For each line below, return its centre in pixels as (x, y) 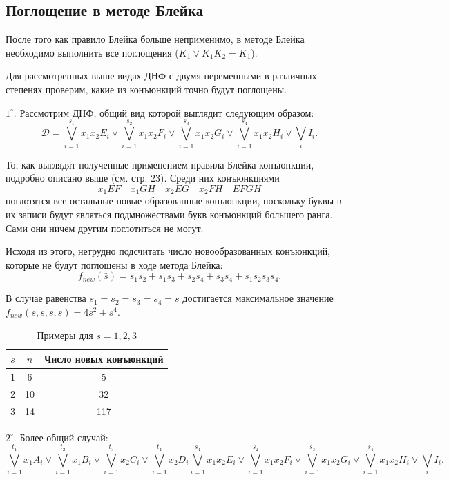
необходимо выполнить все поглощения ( (92, 52)
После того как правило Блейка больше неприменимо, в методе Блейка (155, 39)
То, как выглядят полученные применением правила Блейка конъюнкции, (160, 164)
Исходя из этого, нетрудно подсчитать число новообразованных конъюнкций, (168, 251)
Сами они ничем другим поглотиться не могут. (105, 228)
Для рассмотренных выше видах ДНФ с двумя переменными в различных (161, 76)
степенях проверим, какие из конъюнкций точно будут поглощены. (146, 89)
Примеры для (65, 335)
